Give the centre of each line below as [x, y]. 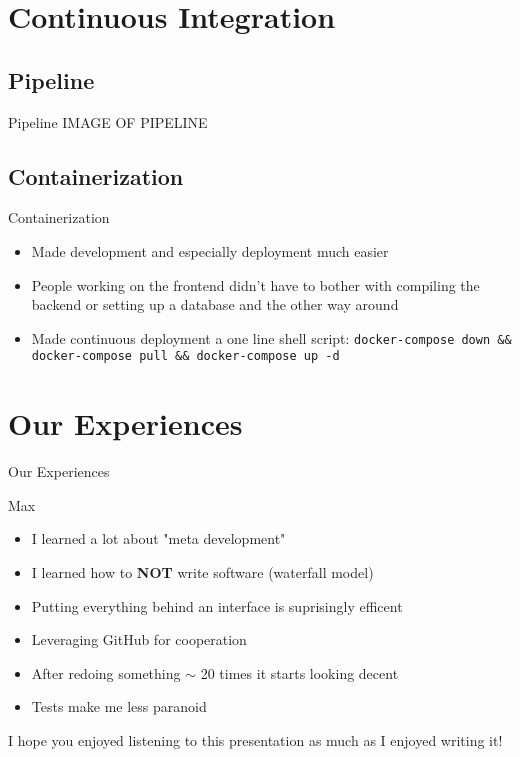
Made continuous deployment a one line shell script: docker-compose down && [271, 337]
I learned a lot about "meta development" [158, 538]
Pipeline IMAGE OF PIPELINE [108, 121]
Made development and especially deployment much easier [210, 250]
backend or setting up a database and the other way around [215, 304]
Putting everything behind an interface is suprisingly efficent [217, 605]
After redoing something [106, 672]
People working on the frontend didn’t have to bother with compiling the [255, 284]
